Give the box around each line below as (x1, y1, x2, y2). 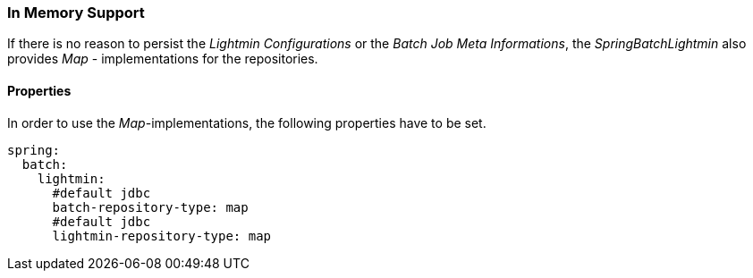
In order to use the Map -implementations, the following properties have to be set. (7, 114, 486, 131)
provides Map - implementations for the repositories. (7, 51, 318, 67)
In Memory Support (7, 4, 145, 21)
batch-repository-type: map (52, 199, 249, 215)
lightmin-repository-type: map (52, 228, 272, 243)
